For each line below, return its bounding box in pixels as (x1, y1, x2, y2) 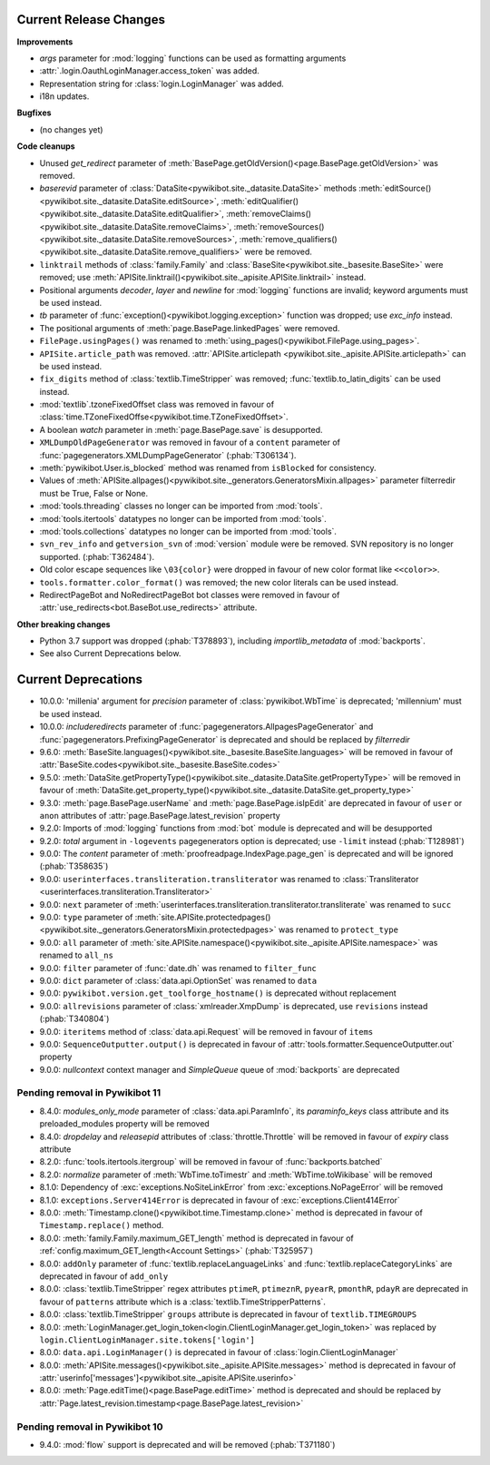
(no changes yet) (39, 123, 103, 135)
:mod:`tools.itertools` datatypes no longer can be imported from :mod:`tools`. (39, 513, 327, 524)
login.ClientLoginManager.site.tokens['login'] (39, 1334, 256, 1345)
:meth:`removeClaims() (225, 209, 312, 220)
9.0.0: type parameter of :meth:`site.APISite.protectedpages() (39, 912, 271, 923)
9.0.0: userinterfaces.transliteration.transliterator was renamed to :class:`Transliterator (39, 873, 419, 884)
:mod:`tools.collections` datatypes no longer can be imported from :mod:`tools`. (39, 526, 338, 536)
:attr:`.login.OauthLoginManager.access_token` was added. (39, 65, 260, 76)
